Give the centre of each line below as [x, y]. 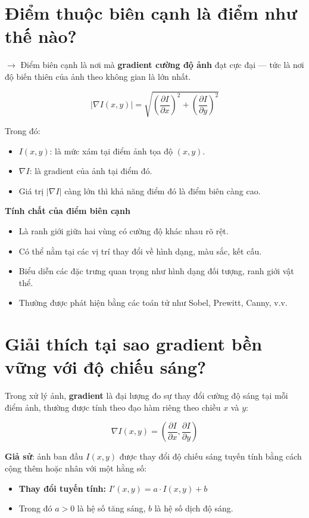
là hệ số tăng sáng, [111, 508]
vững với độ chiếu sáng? [106, 367]
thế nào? [41, 36]
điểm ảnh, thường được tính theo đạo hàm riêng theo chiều [113, 407]
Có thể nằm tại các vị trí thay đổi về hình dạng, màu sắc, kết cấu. [140, 251]
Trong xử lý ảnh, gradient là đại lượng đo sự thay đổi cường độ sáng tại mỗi [146, 396]
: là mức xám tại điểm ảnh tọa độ [111, 151]
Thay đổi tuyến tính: [63, 488]
